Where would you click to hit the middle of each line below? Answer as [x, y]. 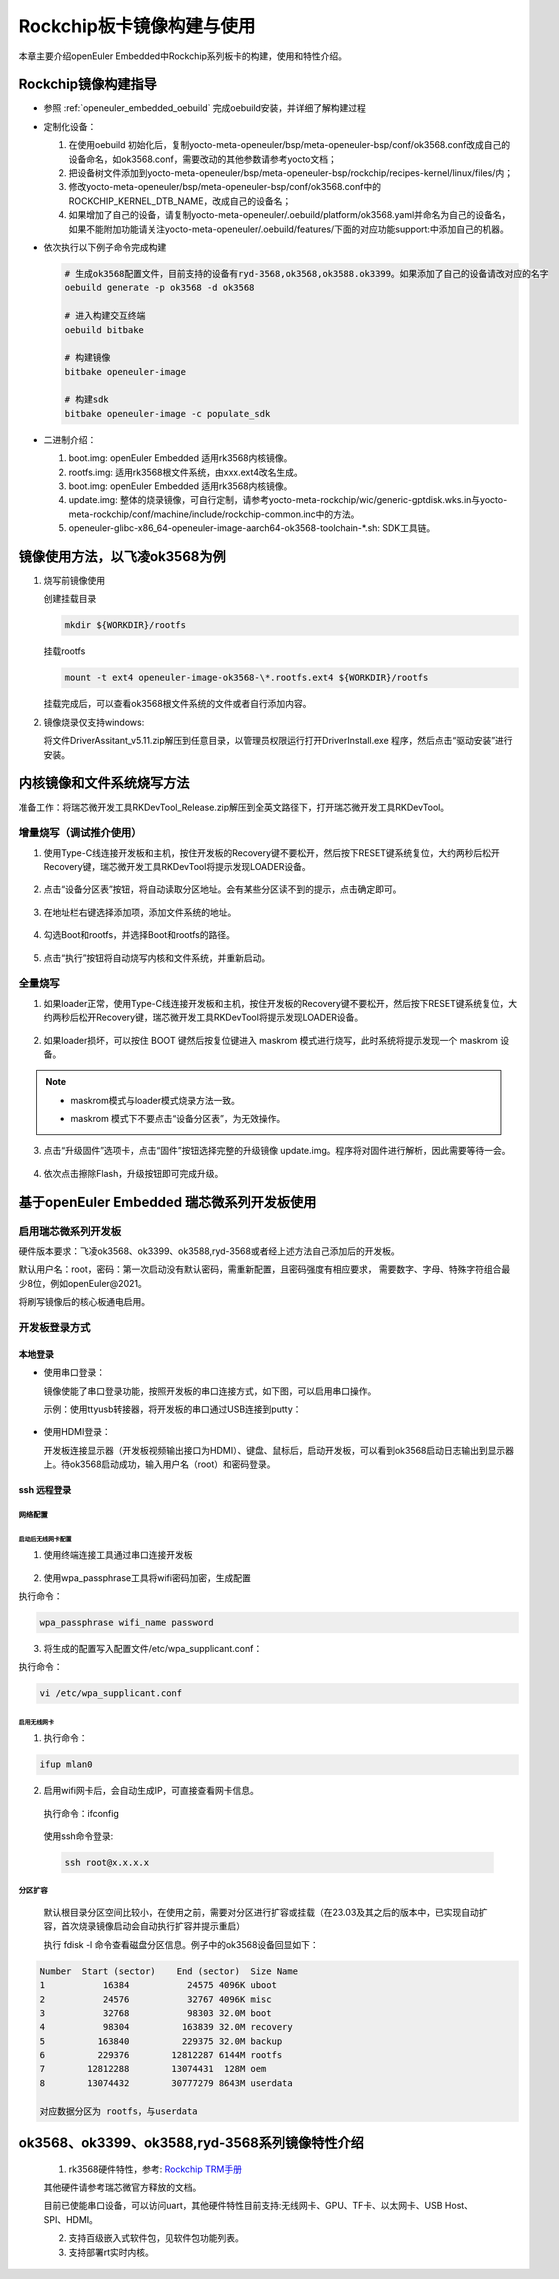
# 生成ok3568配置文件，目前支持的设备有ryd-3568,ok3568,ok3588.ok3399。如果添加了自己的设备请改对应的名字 [306, 273]
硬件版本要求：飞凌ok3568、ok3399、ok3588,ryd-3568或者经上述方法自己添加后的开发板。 [209, 1251]
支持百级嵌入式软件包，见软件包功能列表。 [156, 2238]
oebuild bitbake [104, 329]
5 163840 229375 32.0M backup [161, 2041]
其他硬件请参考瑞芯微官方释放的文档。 [122, 2187]
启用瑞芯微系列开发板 [70, 1231]
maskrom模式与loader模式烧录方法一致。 [155, 1100]
